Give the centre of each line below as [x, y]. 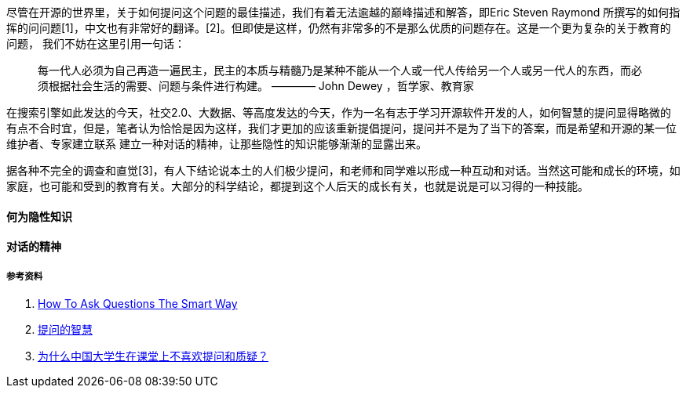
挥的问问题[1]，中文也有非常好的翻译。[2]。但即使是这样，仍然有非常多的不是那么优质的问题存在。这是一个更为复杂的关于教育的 [339, 28]
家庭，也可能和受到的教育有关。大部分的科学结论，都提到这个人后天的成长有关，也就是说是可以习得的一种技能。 [297, 186]
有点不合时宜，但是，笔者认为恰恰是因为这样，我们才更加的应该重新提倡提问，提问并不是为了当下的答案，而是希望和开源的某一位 [341, 128]
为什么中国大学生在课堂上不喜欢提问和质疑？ [153, 356]
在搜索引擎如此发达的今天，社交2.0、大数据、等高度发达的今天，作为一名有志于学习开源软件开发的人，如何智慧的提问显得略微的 [339, 112]
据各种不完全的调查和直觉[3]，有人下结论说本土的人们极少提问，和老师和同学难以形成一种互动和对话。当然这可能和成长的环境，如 [343, 170]
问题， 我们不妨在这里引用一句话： [96, 43]
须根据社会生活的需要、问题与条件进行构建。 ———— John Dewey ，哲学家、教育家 [256, 86]
